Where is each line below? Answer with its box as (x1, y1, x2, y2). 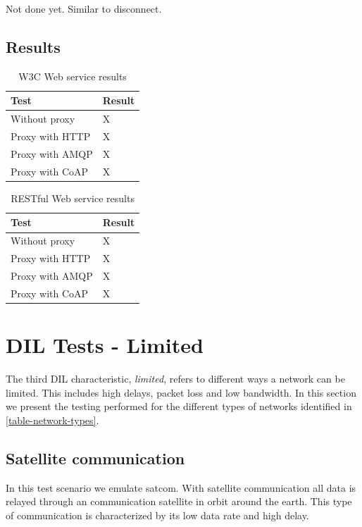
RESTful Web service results (11, 190, 135, 205)
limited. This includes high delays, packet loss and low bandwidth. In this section (6, 385, 356, 399)
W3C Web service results (18, 68, 127, 83)
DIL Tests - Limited (6, 330, 204, 359)
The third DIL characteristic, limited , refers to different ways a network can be (6, 371, 345, 386)
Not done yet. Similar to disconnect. (6, 1, 162, 15)
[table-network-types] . (6, 412, 99, 427)
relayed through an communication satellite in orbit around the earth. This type (6, 494, 352, 509)
